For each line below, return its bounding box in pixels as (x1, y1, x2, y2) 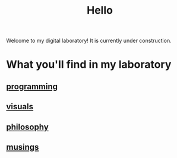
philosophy (6, 122, 49, 132)
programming (6, 81, 58, 91)
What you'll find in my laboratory (6, 58, 172, 71)
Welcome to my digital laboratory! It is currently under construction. (6, 37, 172, 45)
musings (6, 142, 39, 152)
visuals (6, 102, 34, 112)
